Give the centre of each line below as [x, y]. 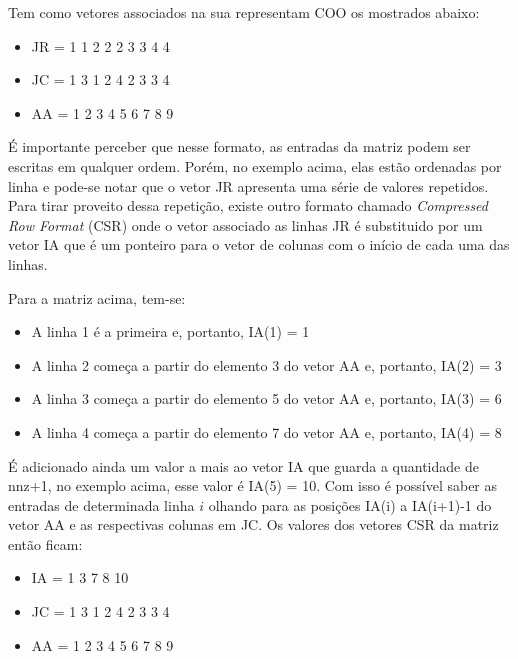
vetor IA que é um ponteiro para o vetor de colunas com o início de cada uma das [259, 244]
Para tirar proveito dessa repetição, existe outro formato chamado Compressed [248, 205]
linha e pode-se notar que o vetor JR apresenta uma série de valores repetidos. [248, 185]
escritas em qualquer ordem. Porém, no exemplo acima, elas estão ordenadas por [255, 165]
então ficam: [45, 543]
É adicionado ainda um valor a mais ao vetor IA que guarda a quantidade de [243, 465]
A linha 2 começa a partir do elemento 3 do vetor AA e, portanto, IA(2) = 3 [266, 364]
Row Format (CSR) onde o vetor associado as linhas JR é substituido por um [245, 224]
